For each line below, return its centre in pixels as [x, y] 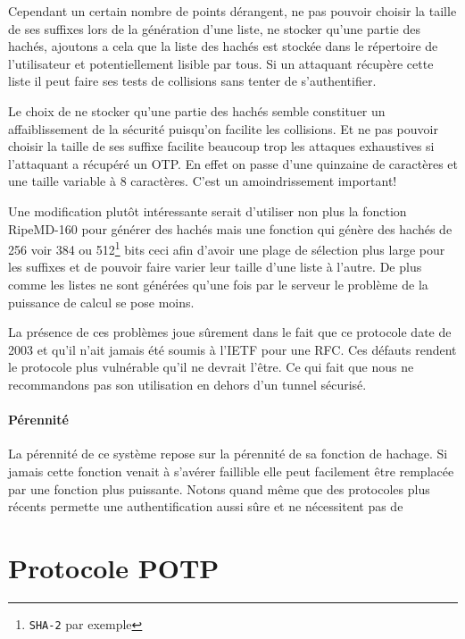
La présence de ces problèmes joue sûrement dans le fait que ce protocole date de [230, 332]
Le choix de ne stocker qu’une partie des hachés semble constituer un [197, 110]
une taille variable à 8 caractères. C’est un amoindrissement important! [203, 181]
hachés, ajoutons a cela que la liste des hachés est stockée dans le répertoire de [223, 46]
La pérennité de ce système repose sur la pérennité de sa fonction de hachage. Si [228, 454]
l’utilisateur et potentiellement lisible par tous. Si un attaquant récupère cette [221, 63]
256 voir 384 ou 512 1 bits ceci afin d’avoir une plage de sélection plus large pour [227, 248]
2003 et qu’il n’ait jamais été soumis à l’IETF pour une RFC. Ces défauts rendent [232, 349]
